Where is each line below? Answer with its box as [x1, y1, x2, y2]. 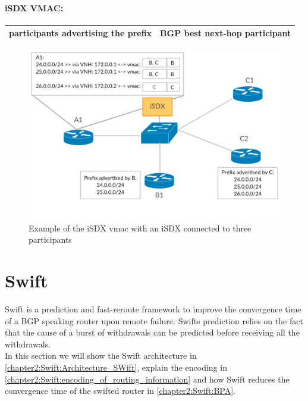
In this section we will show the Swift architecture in [5, 349, 197, 362]
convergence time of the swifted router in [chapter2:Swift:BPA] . [5, 384, 235, 397]
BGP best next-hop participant [160, 27, 291, 39]
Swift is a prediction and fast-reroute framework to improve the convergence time [5, 303, 301, 315]
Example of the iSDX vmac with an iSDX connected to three [29, 221, 252, 234]
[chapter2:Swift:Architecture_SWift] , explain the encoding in [5, 361, 227, 373]
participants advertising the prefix [9, 27, 152, 39]
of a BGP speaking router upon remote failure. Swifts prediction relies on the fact [5, 314, 303, 327]
